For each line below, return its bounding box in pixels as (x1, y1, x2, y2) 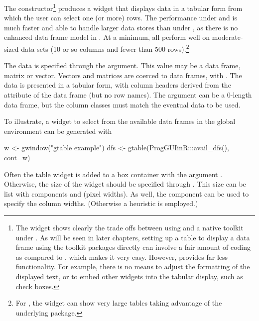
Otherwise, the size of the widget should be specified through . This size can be (4, 179, 246, 189)
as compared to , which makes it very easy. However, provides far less (15, 251, 228, 262)
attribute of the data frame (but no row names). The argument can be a (4, 90, 225, 100)
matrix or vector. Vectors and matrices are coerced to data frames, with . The (4, 70, 242, 80)
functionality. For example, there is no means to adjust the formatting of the (15, 261, 250, 272)
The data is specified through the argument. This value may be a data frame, (4, 60, 241, 71)
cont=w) (4, 152, 30, 163)
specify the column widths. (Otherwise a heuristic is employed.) (4, 198, 198, 209)
